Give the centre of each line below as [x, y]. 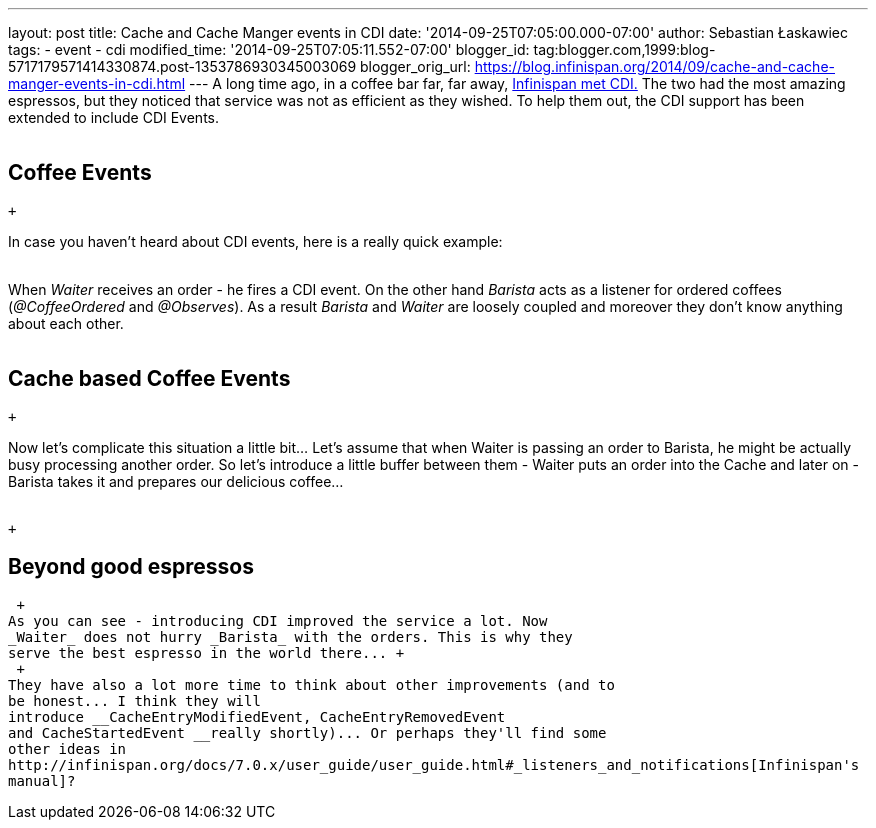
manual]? [42, 780]
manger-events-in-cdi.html [97, 83]
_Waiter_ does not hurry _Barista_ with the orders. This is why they [290, 636]
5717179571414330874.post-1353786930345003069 [182, 66]
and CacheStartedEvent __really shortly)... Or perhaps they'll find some [307, 732]
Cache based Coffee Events [149, 379]
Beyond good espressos [131, 567]
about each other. [66, 323]
